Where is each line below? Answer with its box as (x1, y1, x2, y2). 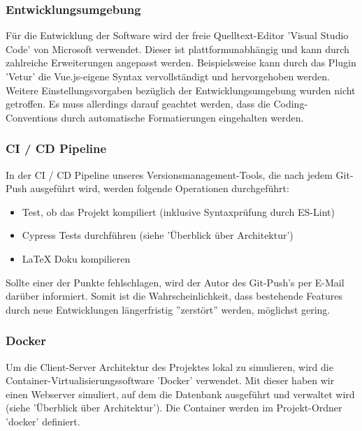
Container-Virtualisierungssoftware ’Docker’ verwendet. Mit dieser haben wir (6, 373, 335, 388)
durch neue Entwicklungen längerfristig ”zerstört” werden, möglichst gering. (6, 302, 331, 316)
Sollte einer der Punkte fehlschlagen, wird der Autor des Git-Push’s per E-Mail (6, 275, 345, 289)
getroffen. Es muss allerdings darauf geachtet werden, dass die (6, 96, 270, 111)
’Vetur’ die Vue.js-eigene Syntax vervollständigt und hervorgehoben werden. (6, 69, 330, 83)
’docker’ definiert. (6, 414, 80, 428)
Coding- (273, 96, 308, 111)
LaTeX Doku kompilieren (22, 251, 131, 265)
